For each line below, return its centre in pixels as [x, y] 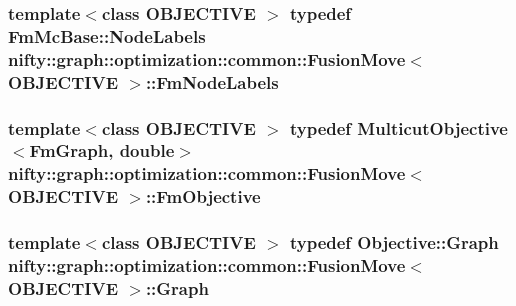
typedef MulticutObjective [398, 127]
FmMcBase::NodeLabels [107, 35]
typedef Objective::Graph [394, 242]
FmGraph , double [102, 150]
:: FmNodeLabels [212, 81]
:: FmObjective [203, 196]
